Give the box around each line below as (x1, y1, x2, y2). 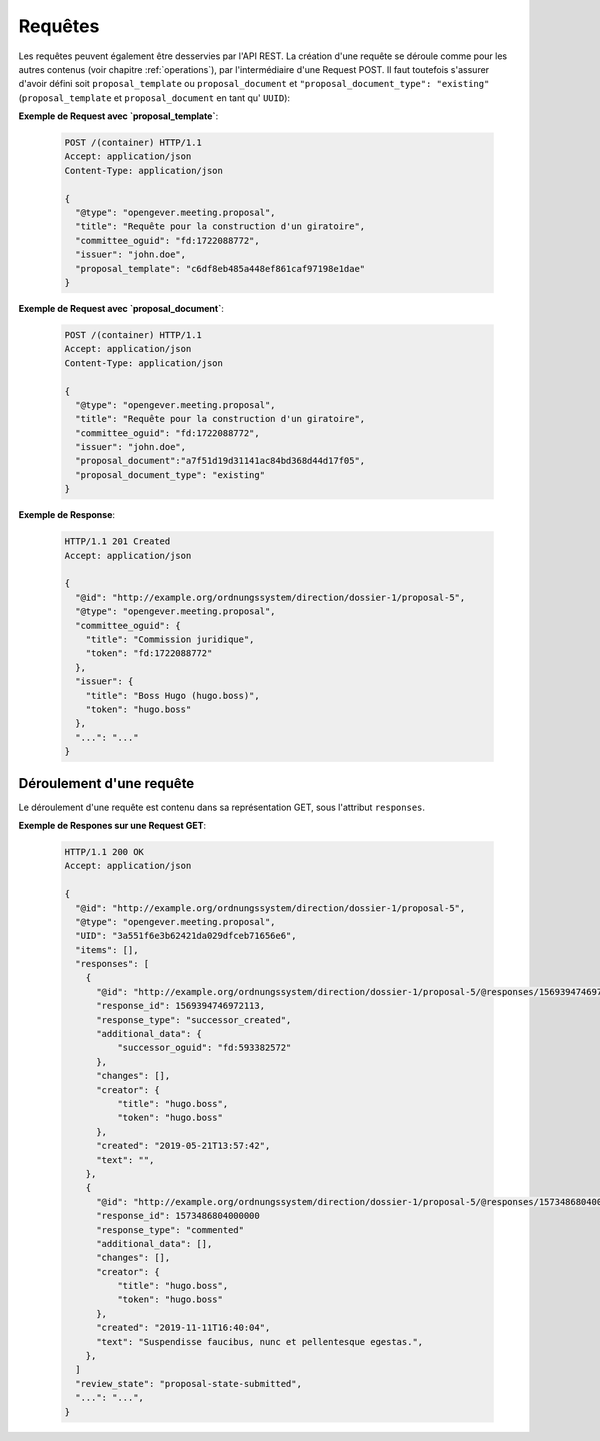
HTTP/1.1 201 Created (64, 536, 171, 547)
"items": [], (75, 944, 139, 955)
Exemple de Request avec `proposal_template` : (18, 110, 219, 122)
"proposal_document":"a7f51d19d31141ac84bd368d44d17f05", (75, 455, 366, 467)
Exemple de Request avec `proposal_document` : (18, 302, 225, 314)
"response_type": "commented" (96, 1224, 245, 1235)
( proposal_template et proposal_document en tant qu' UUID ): (18, 91, 290, 104)
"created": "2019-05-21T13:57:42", (96, 1140, 271, 1152)
